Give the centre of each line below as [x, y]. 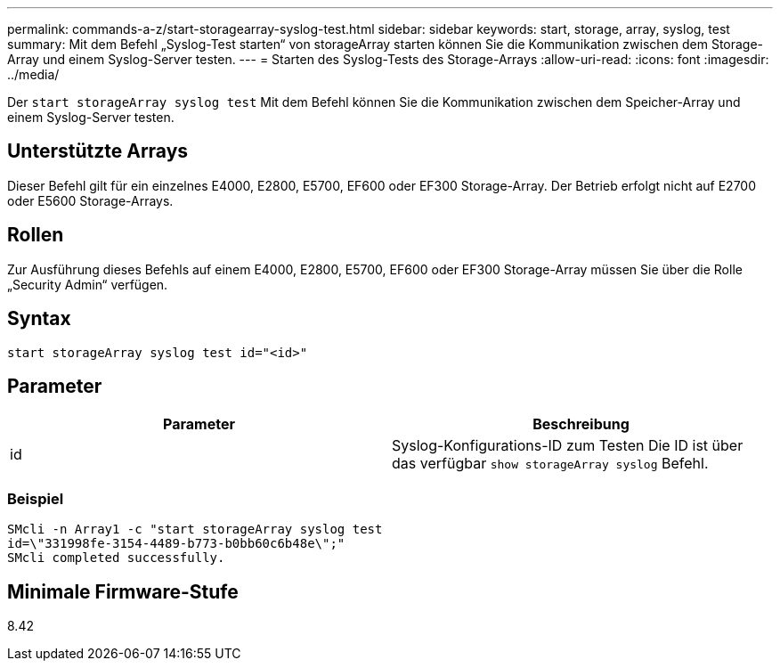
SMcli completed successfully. [116, 558]
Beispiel [36, 498]
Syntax [39, 319]
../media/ [33, 74]
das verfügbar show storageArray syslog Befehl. [550, 464]
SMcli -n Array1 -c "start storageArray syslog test [195, 530]
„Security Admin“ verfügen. [88, 284]
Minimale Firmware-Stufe [123, 591]
